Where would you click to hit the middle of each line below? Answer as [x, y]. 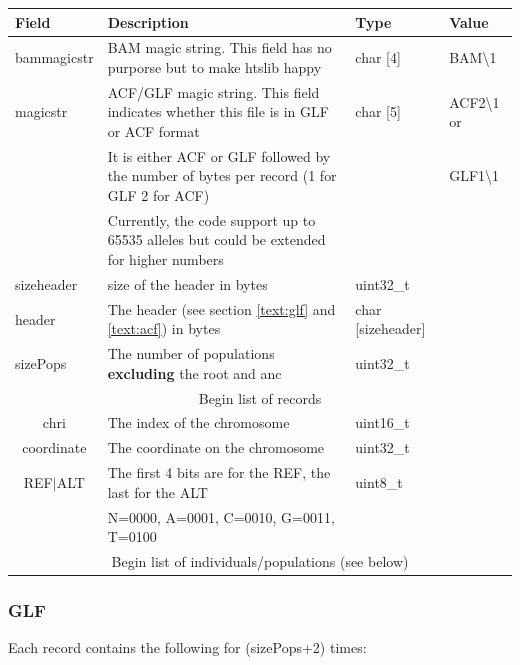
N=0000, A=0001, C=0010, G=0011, [221, 516]
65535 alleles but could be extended [216, 239]
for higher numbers [165, 259]
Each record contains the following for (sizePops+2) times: [187, 647]
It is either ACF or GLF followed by [219, 155]
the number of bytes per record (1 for [222, 175]
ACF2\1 [474, 101]
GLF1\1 [474, 175]
